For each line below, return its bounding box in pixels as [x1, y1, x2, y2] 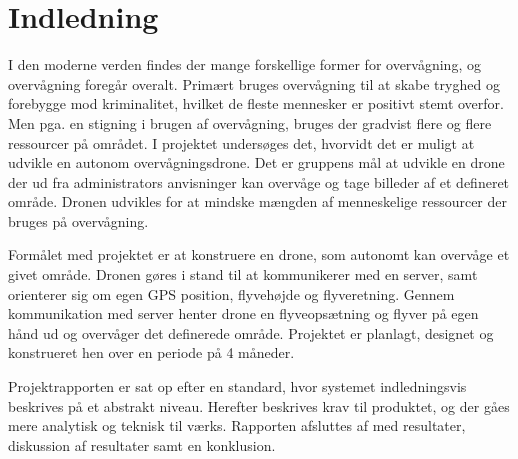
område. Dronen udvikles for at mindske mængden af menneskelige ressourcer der [8, 191, 507, 212]
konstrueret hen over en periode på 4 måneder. [8, 342, 295, 363]
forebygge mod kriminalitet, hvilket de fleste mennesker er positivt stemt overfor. [8, 93, 504, 114]
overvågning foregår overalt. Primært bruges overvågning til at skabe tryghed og [8, 73, 500, 94]
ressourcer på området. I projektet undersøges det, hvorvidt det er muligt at [8, 132, 475, 153]
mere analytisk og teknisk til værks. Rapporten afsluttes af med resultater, [8, 415, 466, 436]
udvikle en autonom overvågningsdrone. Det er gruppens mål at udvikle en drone [8, 152, 505, 173]
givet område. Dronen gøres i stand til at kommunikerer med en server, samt [8, 264, 478, 285]
